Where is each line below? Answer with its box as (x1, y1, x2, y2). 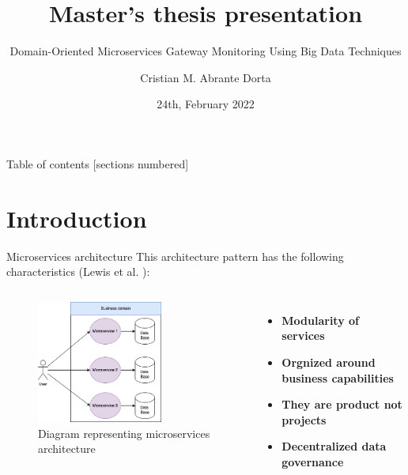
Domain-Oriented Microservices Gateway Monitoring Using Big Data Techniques (9, 43, 402, 59)
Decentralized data (281, 438, 387, 454)
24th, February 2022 (157, 96, 255, 112)
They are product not (281, 396, 402, 413)
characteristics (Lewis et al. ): (6, 263, 150, 280)
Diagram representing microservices (38, 424, 210, 441)
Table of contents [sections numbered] (6, 155, 189, 172)
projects (281, 411, 327, 428)
